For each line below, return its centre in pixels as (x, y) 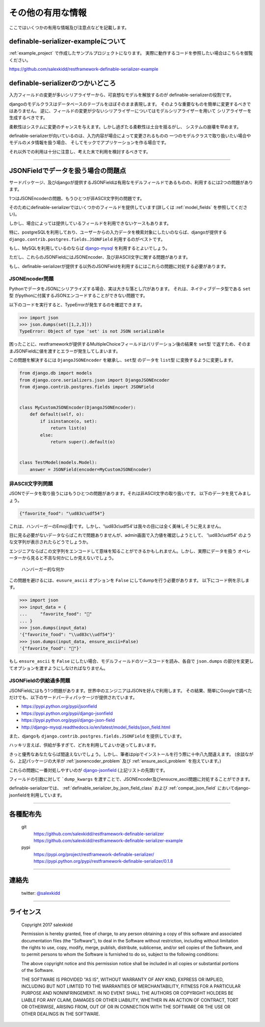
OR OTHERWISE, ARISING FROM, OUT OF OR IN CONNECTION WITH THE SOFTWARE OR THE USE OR (126, 1007)
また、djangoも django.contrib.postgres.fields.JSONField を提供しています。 (97, 736)
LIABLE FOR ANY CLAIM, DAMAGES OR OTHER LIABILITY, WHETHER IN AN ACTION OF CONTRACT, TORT (130, 1000)
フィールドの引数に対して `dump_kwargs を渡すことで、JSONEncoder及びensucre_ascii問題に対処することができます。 (131, 779)
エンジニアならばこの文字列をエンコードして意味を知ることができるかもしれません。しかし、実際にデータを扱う (123, 551)
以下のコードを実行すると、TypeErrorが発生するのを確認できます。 (77, 304)
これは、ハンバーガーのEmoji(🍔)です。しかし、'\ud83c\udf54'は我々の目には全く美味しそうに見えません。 (116, 526)
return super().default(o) (83, 442)
